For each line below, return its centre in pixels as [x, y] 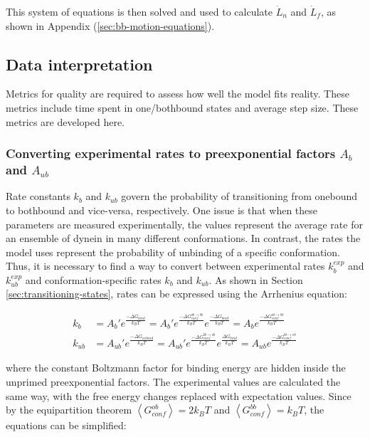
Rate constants [38, 196]
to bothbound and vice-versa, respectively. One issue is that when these [162, 210]
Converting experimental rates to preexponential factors [171, 153]
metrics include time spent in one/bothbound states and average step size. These [182, 107]
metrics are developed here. [65, 121]
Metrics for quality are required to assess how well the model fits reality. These [178, 94]
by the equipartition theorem [69, 410]
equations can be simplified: [66, 425]
